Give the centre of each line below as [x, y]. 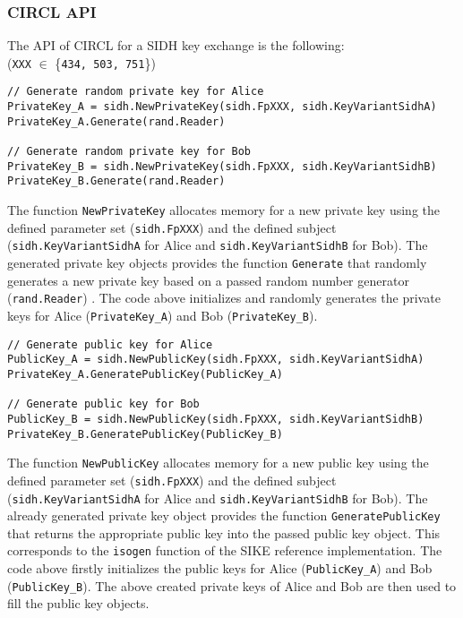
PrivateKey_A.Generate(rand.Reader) [116, 121]
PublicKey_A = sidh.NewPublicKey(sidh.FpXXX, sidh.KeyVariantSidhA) [216, 360]
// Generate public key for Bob [103, 404]
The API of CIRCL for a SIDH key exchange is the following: [176, 45]
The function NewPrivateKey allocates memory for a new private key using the [223, 210]
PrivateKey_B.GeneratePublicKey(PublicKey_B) [145, 434]
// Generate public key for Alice [110, 344]
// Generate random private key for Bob [129, 152]
